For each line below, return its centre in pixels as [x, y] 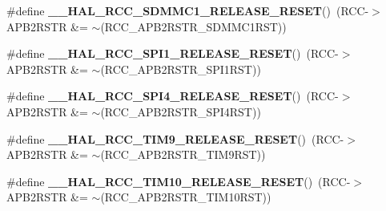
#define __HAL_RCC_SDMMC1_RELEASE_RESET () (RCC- [188, 10]
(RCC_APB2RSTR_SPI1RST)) [181, 69]
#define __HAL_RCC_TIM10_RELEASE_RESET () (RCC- [179, 181]
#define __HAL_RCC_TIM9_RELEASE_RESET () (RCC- [175, 138]
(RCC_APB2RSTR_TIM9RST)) [183, 154]
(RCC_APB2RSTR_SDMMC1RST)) [193, 26]
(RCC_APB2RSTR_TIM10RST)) [186, 197]
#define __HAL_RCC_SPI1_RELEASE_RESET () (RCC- [173, 53]
